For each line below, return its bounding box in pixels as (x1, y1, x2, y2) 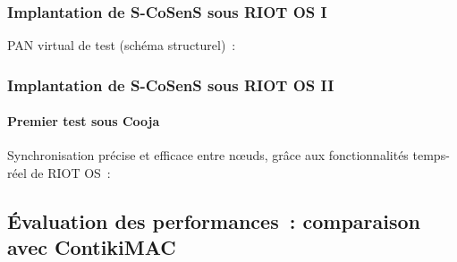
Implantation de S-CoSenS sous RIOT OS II (7, 73, 334, 96)
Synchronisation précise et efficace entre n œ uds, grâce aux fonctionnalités (7, 146, 409, 165)
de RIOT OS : (30, 164, 111, 182)
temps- (412, 146, 450, 165)
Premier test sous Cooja (7, 112, 160, 131)
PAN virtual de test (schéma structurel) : (7, 36, 236, 55)
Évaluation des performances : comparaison (7, 207, 420, 235)
